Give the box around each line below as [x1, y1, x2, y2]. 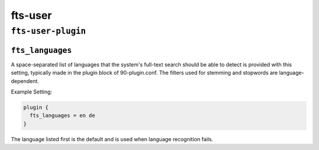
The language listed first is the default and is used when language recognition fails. [11, 135, 214, 142]
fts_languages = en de [30, 112, 96, 119]
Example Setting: [11, 88, 53, 95]
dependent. [11, 77, 40, 85]
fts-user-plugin [11, 26, 86, 36]
